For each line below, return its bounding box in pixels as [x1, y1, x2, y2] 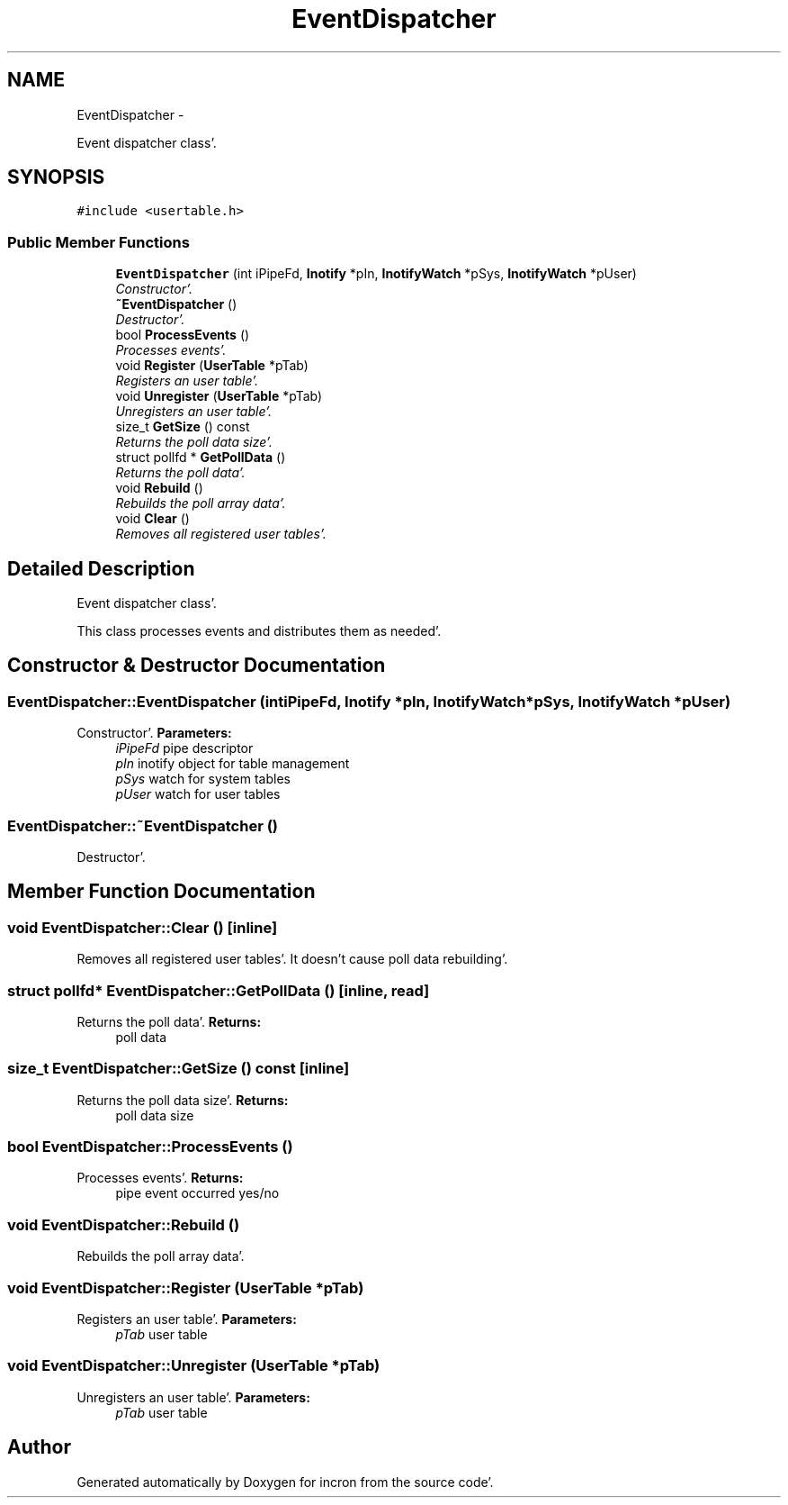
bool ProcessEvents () [115, 327, 250, 343]
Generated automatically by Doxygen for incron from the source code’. [76, 1473, 494, 1490]
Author [7, 1436, 71, 1459]
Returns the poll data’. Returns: [76, 1013, 262, 1029]
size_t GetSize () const [115, 419, 250, 435]
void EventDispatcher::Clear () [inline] [7, 918, 278, 937]
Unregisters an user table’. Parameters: [76, 1389, 310, 1405]
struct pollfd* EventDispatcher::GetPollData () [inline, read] [7, 981, 430, 1000]
